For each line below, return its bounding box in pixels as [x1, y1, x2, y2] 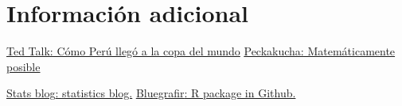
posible [6, 58, 41, 74]
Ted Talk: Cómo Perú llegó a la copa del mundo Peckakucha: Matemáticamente [6, 43, 396, 59]
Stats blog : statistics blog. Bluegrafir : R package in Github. [6, 85, 296, 101]
